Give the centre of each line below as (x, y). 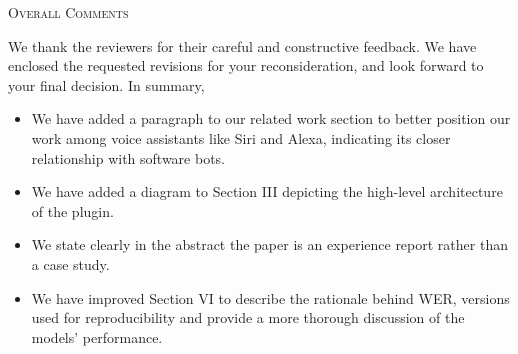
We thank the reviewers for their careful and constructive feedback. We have (242, 45)
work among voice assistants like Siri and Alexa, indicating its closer (241, 137)
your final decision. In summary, (106, 84)
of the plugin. (72, 210)
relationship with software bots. (128, 157)
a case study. (70, 263)
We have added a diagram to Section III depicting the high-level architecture (267, 191)
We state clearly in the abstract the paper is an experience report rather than (269, 244)
